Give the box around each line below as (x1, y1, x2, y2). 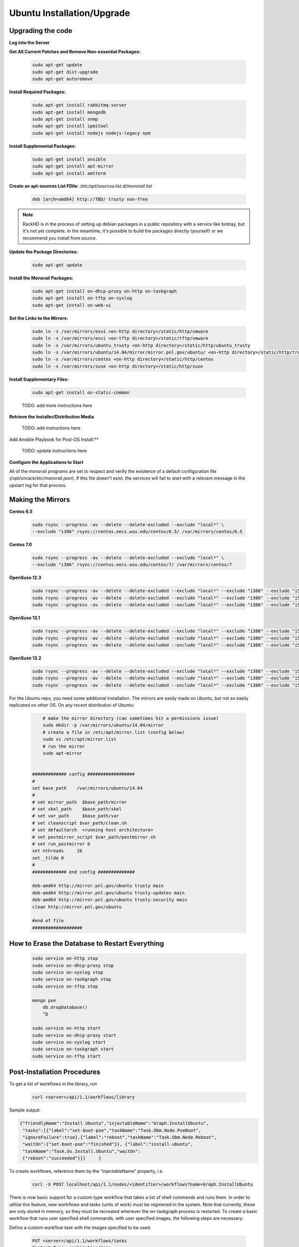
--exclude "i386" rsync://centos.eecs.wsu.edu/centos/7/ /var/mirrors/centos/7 (32, 562, 232, 568)
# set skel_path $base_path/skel (32, 806, 122, 812)
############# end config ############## (32, 869, 135, 875)
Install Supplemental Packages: (9, 143, 76, 149)
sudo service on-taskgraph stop (32, 977, 112, 982)
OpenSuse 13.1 (9, 615, 40, 621)
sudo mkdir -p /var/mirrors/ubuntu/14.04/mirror (42, 722, 164, 728)
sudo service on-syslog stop (32, 970, 104, 975)
